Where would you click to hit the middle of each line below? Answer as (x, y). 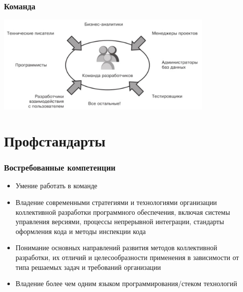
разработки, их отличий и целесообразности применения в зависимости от (127, 257)
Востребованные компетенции (60, 167)
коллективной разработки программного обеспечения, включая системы (123, 212)
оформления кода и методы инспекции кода (81, 231)
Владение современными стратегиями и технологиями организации (116, 202)
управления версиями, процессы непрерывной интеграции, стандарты (120, 221)
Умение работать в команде (56, 186)
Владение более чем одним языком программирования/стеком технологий (126, 283)
